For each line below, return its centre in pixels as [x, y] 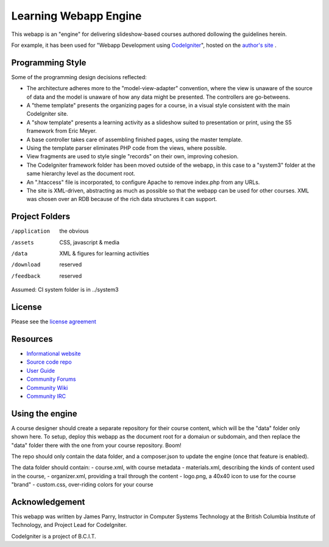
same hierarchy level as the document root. [81, 174]
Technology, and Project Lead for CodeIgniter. [69, 525]
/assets [23, 242]
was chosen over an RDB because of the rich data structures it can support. [122, 199]
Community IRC [46, 396]
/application [31, 231]
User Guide [41, 370]
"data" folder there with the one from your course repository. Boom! [97, 445]
